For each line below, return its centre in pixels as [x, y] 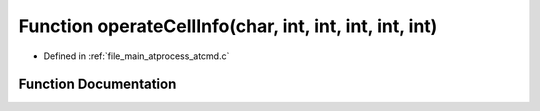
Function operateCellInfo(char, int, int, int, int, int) [228, 26]
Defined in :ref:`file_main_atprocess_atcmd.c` [136, 56]
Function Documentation [97, 84]
